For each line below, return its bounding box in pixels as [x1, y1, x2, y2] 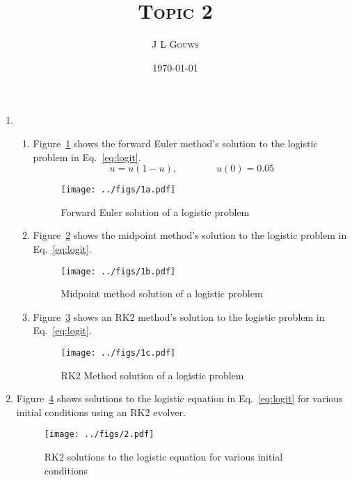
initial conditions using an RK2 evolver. [16, 404, 186, 419]
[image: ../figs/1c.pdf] [61, 347, 176, 358]
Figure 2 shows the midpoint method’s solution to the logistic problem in [33, 228, 347, 242]
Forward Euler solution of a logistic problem [61, 204, 250, 219]
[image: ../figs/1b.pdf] [61, 266, 176, 276]
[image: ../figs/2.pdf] [44, 429, 154, 440]
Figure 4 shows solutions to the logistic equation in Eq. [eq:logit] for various [16, 391, 343, 406]
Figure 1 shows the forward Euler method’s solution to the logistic [33, 135, 318, 150]
